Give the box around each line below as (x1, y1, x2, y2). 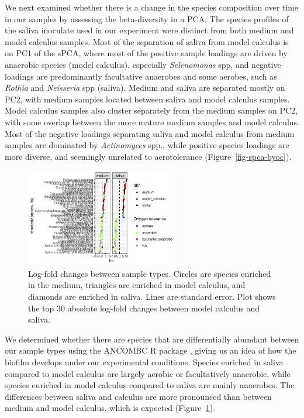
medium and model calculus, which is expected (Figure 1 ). (5, 402, 216, 414)
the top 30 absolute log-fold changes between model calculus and (28, 301, 260, 314)
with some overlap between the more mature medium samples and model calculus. (5, 115, 299, 128)
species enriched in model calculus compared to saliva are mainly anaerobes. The (5, 379, 295, 391)
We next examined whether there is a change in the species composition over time (5, 1, 299, 13)
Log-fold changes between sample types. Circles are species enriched (28, 267, 271, 279)
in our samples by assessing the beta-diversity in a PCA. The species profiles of (5, 12, 289, 25)
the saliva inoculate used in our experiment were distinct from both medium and (5, 24, 294, 36)
